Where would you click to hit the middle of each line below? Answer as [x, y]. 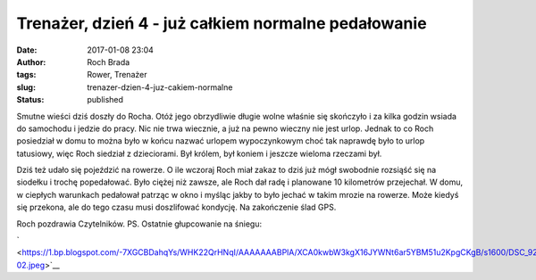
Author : [31, 62]
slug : [26, 87]
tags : [26, 75]
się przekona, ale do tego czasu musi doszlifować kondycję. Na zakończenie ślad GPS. [176, 207]
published [105, 100]
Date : [27, 50]
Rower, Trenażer [117, 75]
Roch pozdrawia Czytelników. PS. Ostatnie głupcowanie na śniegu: [139, 224]
